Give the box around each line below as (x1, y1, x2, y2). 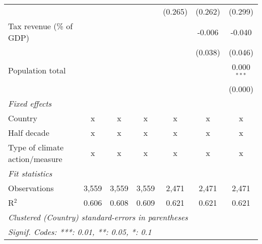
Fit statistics (8, 167, 52, 179)
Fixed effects (8, 97, 52, 109)
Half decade (8, 126, 49, 138)
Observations (8, 182, 54, 194)
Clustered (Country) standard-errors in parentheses (8, 211, 188, 223)
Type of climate (8, 141, 64, 153)
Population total (8, 64, 66, 76)
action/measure (8, 152, 62, 165)
